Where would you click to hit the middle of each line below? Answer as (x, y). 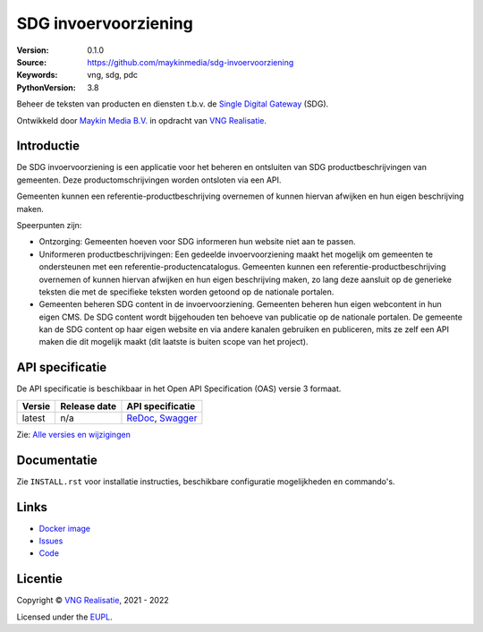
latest (34, 418)
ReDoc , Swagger (162, 418)
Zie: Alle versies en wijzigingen (74, 434)
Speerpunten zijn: (49, 225)
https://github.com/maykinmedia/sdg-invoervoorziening (191, 62)
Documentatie (57, 460)
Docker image (65, 528)
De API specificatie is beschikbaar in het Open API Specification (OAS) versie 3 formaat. (179, 389)
